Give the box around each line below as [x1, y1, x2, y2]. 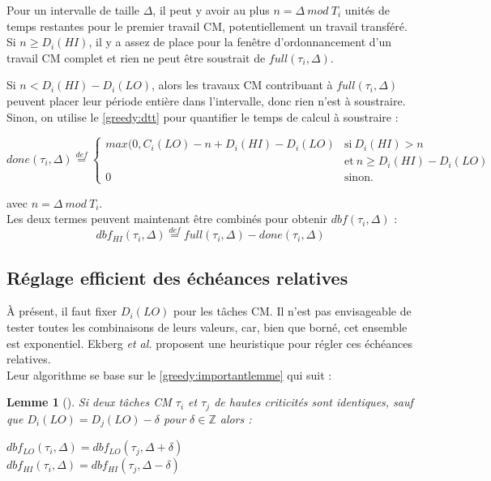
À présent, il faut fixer [6, 303, 117, 320]
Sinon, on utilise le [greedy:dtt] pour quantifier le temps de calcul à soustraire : [6, 108, 399, 125]
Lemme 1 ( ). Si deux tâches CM [6, 393, 172, 410]
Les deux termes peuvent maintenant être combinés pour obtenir [6, 210, 328, 227]
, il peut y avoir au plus [152, 2, 270, 18]
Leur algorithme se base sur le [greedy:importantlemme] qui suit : [6, 366, 332, 383]
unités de [344, 2, 391, 18]
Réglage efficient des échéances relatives [6, 264, 348, 290]
